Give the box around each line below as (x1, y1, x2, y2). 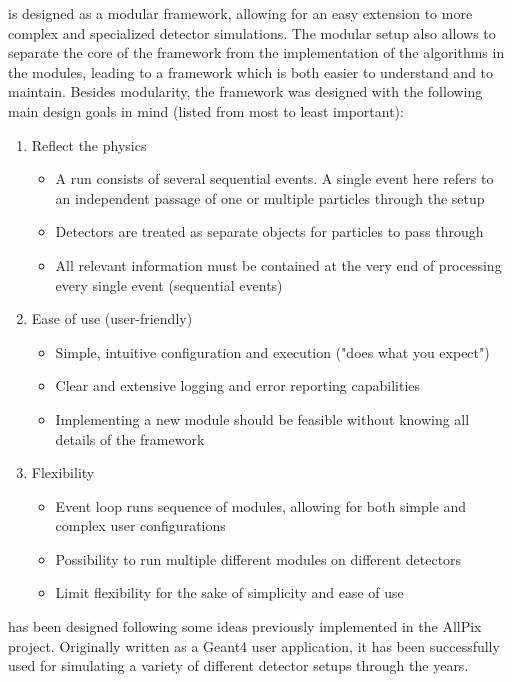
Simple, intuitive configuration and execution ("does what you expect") (55, 341, 490, 362)
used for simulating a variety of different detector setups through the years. (8, 655, 469, 676)
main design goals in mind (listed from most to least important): (8, 100, 404, 121)
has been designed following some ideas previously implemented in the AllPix (8, 616, 482, 637)
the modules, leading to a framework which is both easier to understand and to (8, 61, 494, 82)
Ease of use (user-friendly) (31, 308, 193, 329)
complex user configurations (55, 515, 226, 536)
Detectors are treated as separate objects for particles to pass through (55, 221, 484, 242)
